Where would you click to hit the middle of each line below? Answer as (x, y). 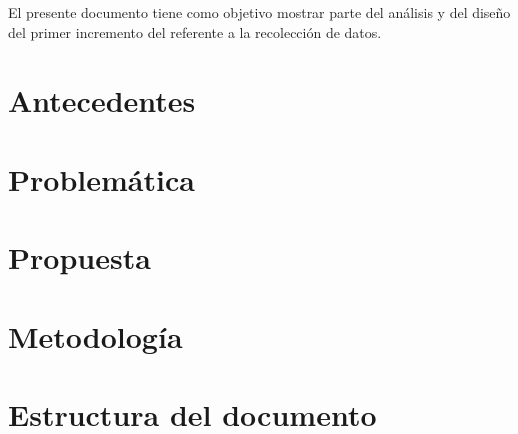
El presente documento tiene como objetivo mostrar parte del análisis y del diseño (259, 12)
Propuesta (79, 257)
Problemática (101, 178)
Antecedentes (102, 100)
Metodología (95, 335)
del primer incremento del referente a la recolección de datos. (195, 31)
